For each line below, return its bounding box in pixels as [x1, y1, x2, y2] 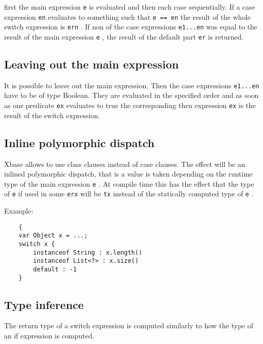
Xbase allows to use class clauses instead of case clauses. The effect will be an [4, 158, 245, 169]
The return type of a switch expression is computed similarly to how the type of [4, 320, 253, 331]
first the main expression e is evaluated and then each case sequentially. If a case [4, 2, 255, 12]
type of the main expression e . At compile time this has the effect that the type [4, 178, 254, 189]
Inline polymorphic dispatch [4, 134, 155, 150]
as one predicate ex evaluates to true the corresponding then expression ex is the [4, 100, 256, 111]
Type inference [4, 296, 84, 312]
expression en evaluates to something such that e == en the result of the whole [4, 11, 251, 22]
